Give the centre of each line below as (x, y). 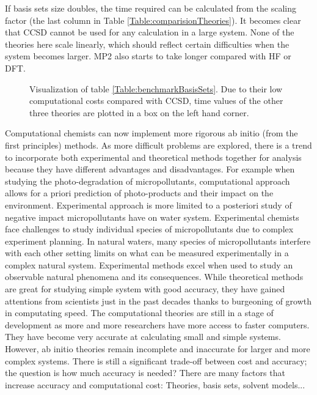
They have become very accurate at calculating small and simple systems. (143, 337)
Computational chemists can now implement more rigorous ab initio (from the (151, 133)
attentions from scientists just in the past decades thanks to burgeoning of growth (158, 301)
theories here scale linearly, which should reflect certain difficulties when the (147, 44)
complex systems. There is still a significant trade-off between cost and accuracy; (156, 360)
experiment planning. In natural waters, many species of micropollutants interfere (158, 241)
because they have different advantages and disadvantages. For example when (150, 169)
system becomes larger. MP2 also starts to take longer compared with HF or (148, 56)
